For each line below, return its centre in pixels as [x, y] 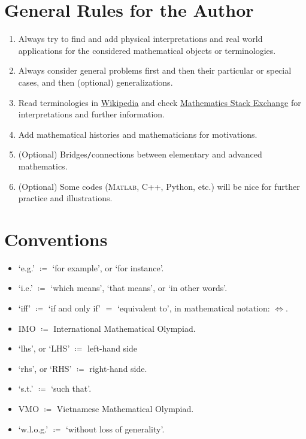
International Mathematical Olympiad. [125, 328]
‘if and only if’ [74, 308]
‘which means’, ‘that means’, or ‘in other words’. [139, 288]
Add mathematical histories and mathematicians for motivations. [138, 134]
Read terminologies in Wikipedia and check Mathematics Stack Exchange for [160, 102]
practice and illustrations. [65, 198]
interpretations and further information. [91, 114]
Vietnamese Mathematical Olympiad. [125, 408]
